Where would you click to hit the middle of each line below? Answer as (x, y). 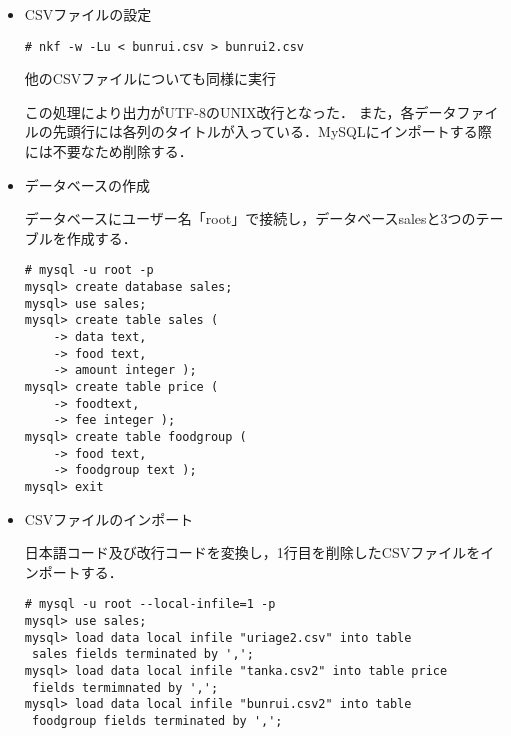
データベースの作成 (87, 184)
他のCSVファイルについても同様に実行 (150, 78)
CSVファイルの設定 (88, 14)
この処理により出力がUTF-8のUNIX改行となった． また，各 (219, 111)
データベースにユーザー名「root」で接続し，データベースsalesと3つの (250, 218)
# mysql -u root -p (89, 270)
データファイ (456, 111)
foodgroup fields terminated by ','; (157, 720)
